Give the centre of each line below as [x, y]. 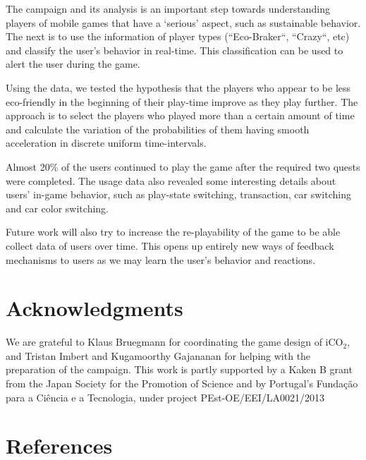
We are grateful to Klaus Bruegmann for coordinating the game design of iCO [175, 342]
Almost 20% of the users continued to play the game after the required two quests [183, 166]
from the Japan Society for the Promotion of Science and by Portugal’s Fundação [182, 383]
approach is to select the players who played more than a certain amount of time [180, 115]
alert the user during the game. [73, 64]
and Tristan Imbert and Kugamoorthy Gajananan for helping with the [158, 355]
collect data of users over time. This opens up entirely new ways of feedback [170, 245]
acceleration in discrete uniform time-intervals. [106, 143]
